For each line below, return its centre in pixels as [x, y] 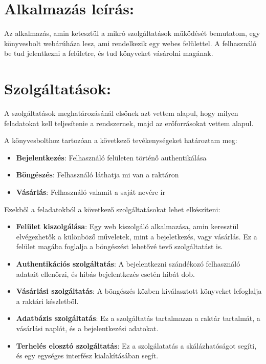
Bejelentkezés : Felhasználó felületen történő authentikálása [111, 157]
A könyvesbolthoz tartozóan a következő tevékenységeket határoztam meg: [121, 140]
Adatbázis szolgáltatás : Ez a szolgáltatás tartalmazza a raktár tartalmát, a [138, 318]
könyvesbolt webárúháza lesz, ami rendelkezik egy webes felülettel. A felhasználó [130, 43]
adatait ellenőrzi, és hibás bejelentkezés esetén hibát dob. [105, 274]
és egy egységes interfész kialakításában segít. [87, 356]
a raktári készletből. [47, 301]
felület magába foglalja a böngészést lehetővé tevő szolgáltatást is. [119, 246]
